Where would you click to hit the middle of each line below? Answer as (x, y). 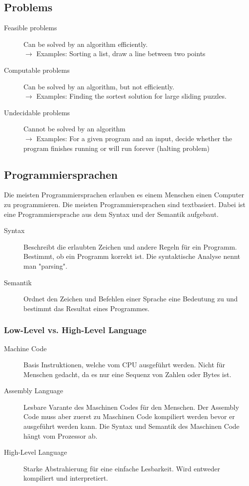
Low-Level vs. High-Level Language (75, 330)
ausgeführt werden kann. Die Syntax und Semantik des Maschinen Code (132, 426)
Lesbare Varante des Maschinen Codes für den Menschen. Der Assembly (131, 407)
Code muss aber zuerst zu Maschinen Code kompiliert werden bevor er (129, 416)
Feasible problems (31, 28)
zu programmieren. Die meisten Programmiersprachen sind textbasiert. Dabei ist (125, 204)
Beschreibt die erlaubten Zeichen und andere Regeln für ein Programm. (130, 246)
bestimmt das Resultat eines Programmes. (87, 308)
